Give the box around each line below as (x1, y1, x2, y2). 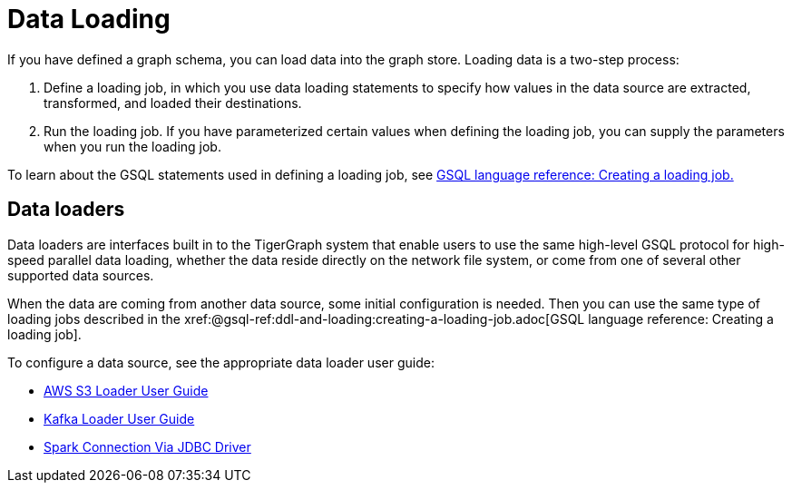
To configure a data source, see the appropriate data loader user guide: (7, 354, 435, 370)
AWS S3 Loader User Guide (44, 382, 209, 398)
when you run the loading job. (44, 138, 221, 154)
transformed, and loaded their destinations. (44, 94, 302, 111)
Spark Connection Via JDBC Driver (44, 438, 251, 455)
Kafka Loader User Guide (44, 410, 195, 426)
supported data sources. (7, 267, 154, 283)
